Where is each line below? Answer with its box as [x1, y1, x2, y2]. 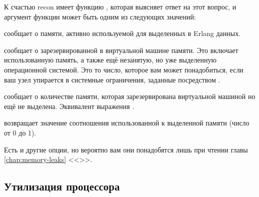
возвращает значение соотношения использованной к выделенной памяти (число [4, 117, 249, 128]
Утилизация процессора [4, 178, 120, 194]
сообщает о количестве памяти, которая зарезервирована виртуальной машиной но [4, 91, 255, 101]
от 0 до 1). [4, 127, 36, 137]
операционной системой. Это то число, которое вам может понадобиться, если [4, 64, 243, 74]
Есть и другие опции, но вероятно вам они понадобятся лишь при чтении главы [4, 144, 248, 154]
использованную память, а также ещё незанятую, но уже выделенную [4, 54, 216, 65]
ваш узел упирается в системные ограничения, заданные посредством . [4, 74, 220, 84]
